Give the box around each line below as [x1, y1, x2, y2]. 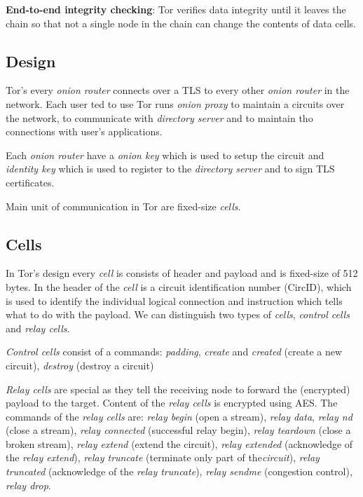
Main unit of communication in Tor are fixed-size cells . [6, 198, 241, 213]
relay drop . [6, 477, 51, 492]
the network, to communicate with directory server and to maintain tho [6, 110, 313, 125]
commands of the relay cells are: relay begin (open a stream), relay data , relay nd [6, 409, 352, 423]
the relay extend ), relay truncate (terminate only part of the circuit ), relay [6, 450, 320, 465]
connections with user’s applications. [6, 124, 163, 139]
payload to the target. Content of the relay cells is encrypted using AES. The [6, 395, 338, 410]
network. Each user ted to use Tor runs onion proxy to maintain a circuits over [6, 96, 345, 111]
